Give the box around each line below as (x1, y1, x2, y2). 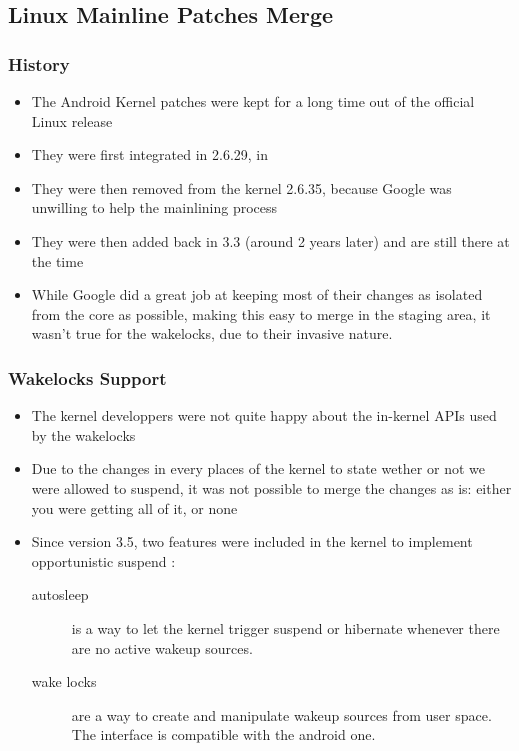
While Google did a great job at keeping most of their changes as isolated (31, 284, 483, 305)
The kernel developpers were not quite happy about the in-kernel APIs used (31, 405, 497, 426)
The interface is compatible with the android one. (71, 724, 376, 745)
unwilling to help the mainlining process (31, 197, 278, 218)
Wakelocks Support (8, 365, 167, 390)
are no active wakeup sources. (71, 637, 253, 658)
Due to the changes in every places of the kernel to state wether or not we (31, 458, 485, 479)
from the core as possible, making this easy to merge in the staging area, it (31, 303, 491, 324)
